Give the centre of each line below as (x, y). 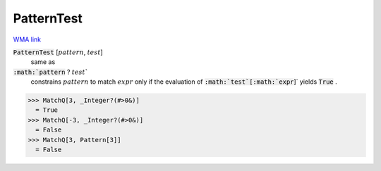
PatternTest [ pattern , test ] (58, 52)
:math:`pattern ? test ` (50, 72)
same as (43, 62)
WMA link (27, 39)
